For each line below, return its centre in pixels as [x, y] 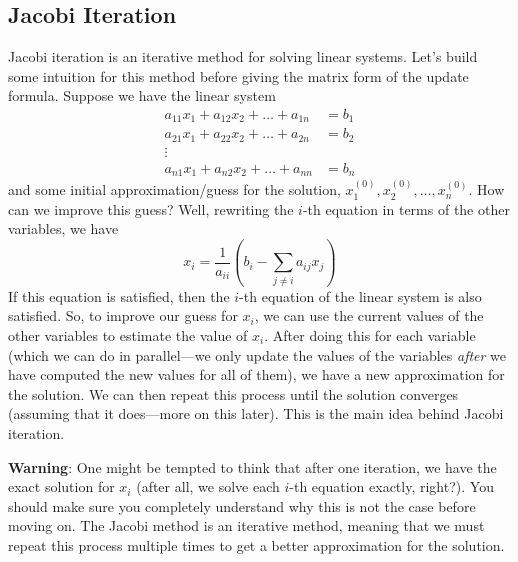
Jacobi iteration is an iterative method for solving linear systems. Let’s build [243, 56]
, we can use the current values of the [369, 315]
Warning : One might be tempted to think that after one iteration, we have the [252, 466]
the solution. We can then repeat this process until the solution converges [233, 393]
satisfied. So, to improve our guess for [123, 315]
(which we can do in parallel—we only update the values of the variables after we [257, 354]
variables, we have [63, 228]
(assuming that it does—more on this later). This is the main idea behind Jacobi [256, 413]
